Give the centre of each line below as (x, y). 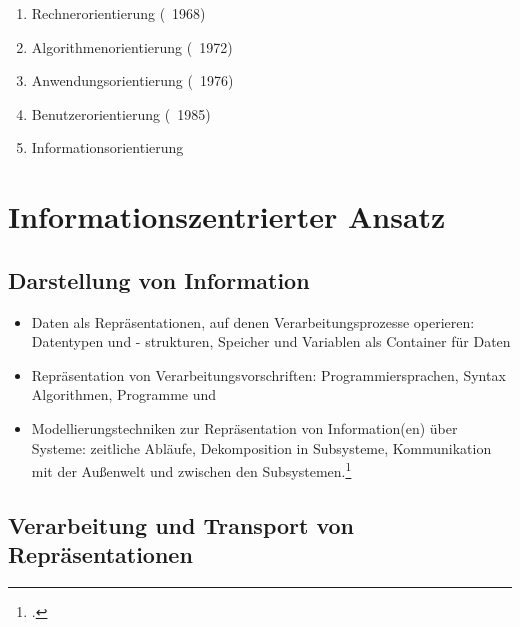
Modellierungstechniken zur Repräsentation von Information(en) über (244, 427)
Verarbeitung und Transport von (181, 524)
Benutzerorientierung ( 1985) (121, 113)
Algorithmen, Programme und (124, 394)
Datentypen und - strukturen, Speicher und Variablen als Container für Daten (271, 341)
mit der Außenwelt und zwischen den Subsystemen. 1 (191, 469)
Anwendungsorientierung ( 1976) (132, 80)
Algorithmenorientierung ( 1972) (132, 46)
